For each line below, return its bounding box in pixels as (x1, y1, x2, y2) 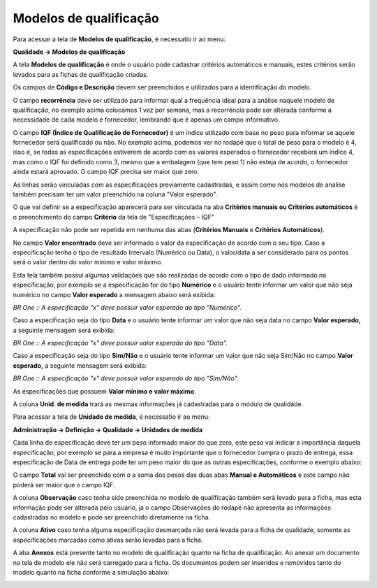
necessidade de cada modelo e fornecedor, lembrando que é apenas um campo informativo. (13, 115, 280, 124)
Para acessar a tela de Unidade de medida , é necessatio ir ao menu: (13, 413, 210, 421)
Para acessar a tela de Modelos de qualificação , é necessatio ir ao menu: (13, 35, 226, 43)
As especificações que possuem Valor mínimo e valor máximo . (13, 387, 197, 395)
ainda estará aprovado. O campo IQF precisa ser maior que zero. (13, 168, 200, 176)
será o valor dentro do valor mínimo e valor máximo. (13, 258, 163, 266)
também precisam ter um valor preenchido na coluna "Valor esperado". (13, 190, 218, 199)
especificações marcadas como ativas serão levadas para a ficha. (13, 536, 203, 544)
